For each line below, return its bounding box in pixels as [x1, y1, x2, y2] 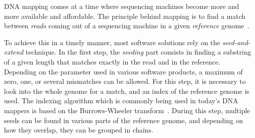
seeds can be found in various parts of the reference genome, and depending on [4, 115, 243, 125]
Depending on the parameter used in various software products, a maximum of [4, 66, 243, 76]
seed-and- [222, 37, 251, 47]
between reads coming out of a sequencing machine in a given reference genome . [4, 20, 250, 31]
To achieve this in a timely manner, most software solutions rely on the [4, 37, 220, 47]
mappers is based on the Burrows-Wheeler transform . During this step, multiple [4, 105, 251, 115]
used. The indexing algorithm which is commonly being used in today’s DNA [4, 95, 238, 106]
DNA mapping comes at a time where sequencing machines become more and [4, 1, 239, 11]
